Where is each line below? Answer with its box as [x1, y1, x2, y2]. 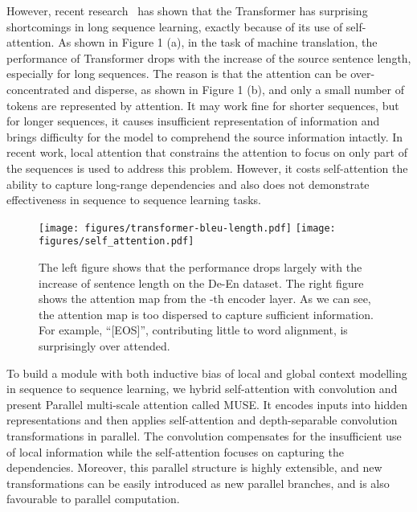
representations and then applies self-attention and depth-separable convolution [6, 412, 398, 428]
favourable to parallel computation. [6, 490, 180, 507]
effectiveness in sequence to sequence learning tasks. [6, 191, 261, 208]
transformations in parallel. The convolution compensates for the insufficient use [6, 427, 402, 444]
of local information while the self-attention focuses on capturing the [6, 443, 344, 460]
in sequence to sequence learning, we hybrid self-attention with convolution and [6, 380, 398, 397]
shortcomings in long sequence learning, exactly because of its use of [6, 18, 343, 35]
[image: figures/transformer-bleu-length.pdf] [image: [39, 222, 336, 234]
